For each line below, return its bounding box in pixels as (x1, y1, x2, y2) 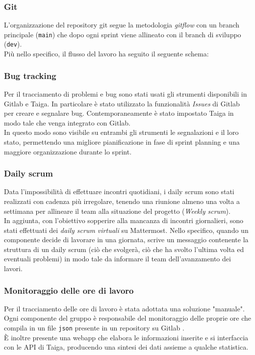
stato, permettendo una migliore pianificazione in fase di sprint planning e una (4, 136, 240, 147)
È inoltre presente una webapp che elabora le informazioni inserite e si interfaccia (4, 332, 249, 342)
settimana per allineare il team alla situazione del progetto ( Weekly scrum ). (4, 205, 230, 216)
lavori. (4, 263, 23, 274)
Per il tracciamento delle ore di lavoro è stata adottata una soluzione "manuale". (4, 303, 245, 313)
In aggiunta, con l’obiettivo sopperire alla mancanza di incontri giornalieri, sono (4, 215, 244, 226)
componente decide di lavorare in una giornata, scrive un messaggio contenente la (4, 234, 249, 245)
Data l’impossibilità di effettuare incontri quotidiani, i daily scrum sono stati (4, 186, 234, 197)
